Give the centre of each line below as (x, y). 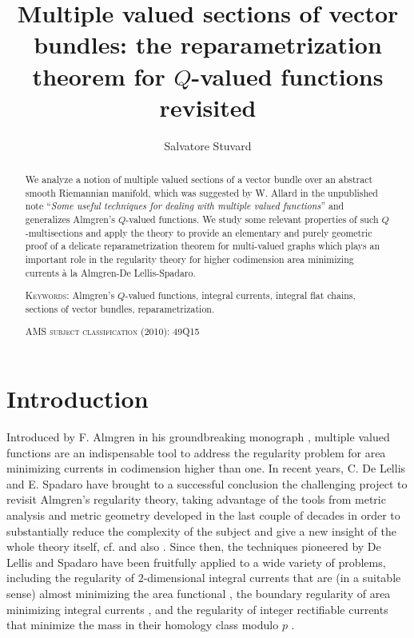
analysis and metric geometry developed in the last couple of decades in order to (203, 514)
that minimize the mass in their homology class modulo (143, 625)
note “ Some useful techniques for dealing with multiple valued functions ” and (185, 206)
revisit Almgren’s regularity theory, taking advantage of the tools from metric (196, 499)
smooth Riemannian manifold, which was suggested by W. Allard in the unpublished (201, 192)
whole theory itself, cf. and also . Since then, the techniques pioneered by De (194, 546)
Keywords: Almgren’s (70, 295)
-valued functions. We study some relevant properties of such (252, 219)
